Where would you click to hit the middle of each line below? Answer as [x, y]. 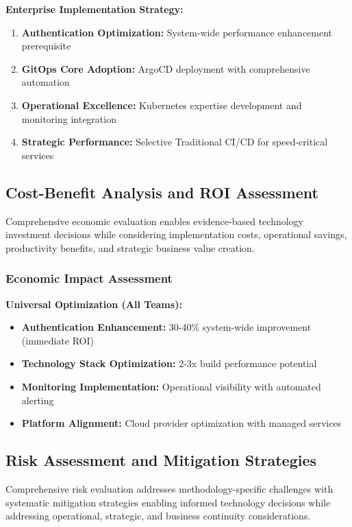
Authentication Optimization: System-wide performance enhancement [177, 32]
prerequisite [46, 46]
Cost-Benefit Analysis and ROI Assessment [162, 192]
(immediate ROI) [58, 340]
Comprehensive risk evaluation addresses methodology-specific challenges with [169, 488]
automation [46, 82]
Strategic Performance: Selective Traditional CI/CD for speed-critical [175, 142]
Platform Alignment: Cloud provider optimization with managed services [181, 423]
